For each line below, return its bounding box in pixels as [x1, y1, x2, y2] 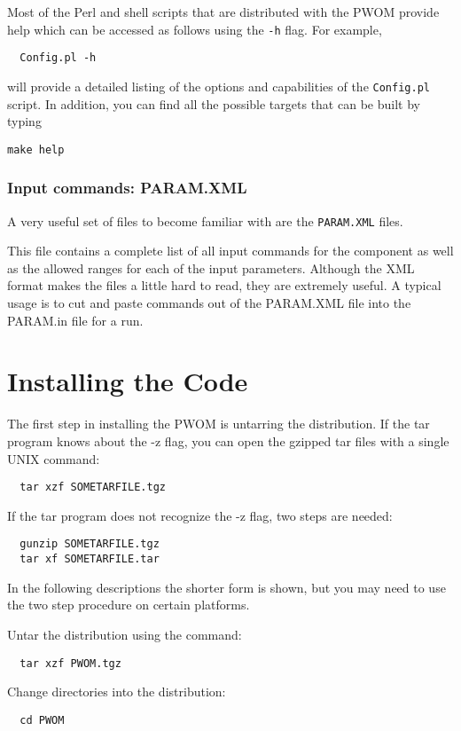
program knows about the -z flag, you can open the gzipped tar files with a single [7, 431, 449, 450]
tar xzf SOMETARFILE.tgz [20, 481, 166, 494]
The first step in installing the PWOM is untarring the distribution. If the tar [7, 414, 430, 433]
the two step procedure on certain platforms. [7, 595, 250, 614]
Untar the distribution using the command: [7, 625, 242, 643]
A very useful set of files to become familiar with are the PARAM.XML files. [7, 211, 403, 230]
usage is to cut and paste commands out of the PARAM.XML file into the [7, 294, 411, 312]
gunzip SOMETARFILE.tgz [20, 538, 160, 551]
